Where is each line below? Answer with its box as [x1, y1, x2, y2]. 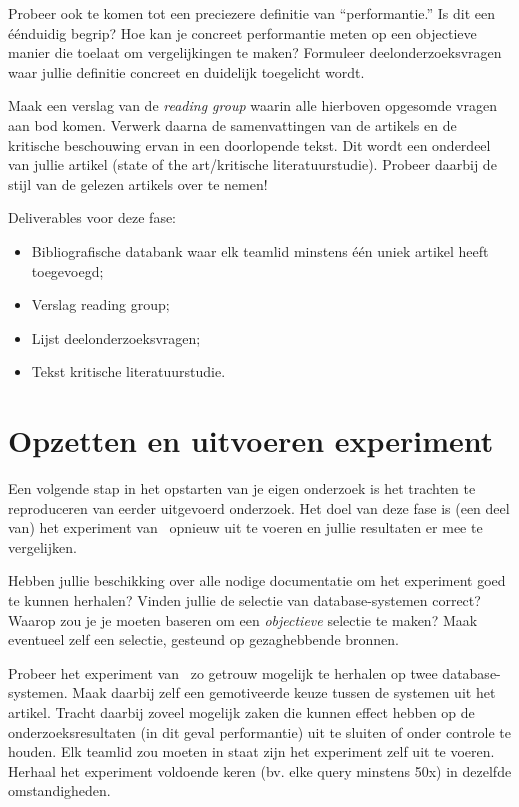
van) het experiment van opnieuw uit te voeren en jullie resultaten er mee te [8, 517, 483, 538]
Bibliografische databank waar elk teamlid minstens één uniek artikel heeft [31, 240, 489, 261]
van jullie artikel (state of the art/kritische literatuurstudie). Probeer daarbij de [8, 154, 497, 175]
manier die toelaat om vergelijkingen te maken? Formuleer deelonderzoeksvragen [8, 42, 502, 63]
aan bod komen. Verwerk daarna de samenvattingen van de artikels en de [8, 114, 457, 135]
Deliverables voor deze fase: [8, 207, 177, 228]
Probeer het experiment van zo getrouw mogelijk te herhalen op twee [8, 662, 438, 683]
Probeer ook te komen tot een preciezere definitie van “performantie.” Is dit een [8, 3, 495, 23]
